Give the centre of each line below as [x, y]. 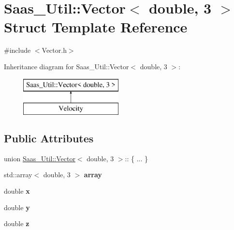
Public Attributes [49, 138]
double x [17, 191]
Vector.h [54, 50]
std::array [18, 175]
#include [17, 50]
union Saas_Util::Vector [40, 158]
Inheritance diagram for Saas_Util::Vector [66, 66]
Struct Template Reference [96, 27]
